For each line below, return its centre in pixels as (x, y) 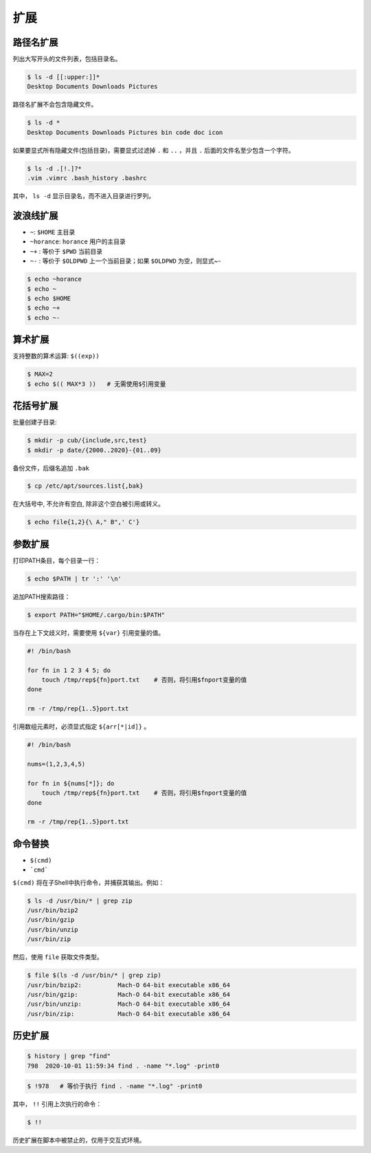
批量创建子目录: (35, 422)
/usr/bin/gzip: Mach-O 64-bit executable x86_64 (128, 994)
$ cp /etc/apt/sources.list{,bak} (85, 486)
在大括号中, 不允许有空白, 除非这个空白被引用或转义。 (88, 504)
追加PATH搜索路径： (42, 596)
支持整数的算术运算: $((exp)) (56, 356)
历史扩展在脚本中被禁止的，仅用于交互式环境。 (79, 1140)
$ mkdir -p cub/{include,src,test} (87, 441)
